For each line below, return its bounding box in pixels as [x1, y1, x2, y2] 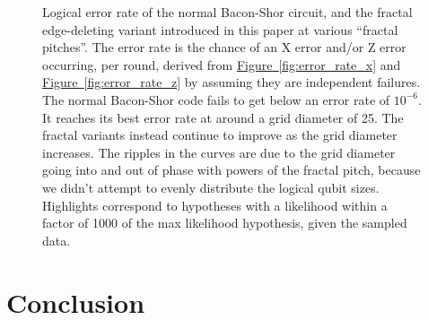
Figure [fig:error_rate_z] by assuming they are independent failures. [42, 73, 421, 91]
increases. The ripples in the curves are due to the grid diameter [42, 143, 396, 161]
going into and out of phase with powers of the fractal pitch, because [42, 160, 421, 179]
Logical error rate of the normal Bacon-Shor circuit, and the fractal [42, 3, 413, 21]
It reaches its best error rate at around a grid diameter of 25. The [42, 108, 404, 126]
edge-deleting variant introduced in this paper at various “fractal [42, 20, 398, 39]
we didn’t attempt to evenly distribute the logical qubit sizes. [42, 177, 380, 196]
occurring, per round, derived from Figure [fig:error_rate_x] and [42, 55, 401, 74]
